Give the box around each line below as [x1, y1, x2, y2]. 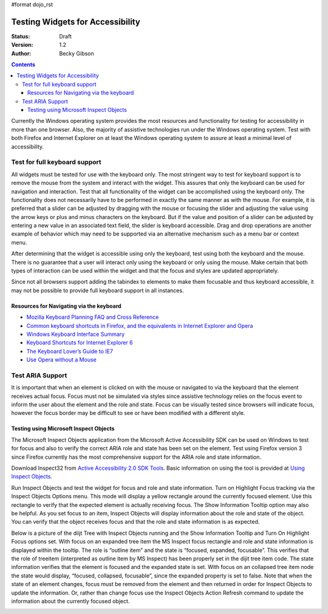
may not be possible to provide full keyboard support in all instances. [11, 287, 184, 294]
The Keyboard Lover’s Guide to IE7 [26, 347, 114, 355]
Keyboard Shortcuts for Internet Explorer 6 [26, 339, 133, 346]
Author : [11, 49, 32, 57]
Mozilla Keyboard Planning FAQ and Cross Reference [26, 313, 159, 321]
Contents [11, 61, 36, 68]
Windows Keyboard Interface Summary [26, 330, 125, 338]
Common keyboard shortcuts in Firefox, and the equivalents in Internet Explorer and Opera [26, 322, 253, 329]
